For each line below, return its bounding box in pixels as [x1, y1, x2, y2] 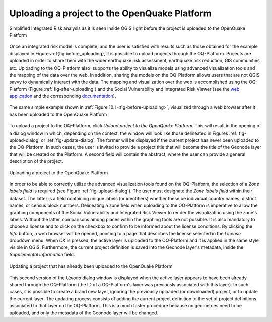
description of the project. [9, 158, 63, 164]
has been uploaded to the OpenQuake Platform [9, 111, 107, 117]
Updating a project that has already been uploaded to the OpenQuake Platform [9, 263, 173, 269]
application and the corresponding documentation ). [9, 93, 116, 99]
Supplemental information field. [9, 251, 75, 257]
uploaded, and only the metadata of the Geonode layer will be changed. [9, 310, 159, 316]
